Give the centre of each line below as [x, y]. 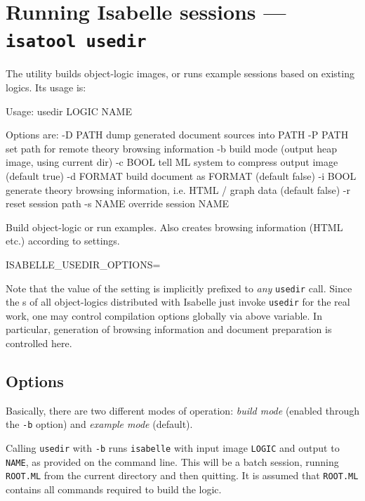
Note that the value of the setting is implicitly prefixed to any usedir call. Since [179, 288]
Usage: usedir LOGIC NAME [69, 111]
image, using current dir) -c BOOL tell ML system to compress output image [172, 162]
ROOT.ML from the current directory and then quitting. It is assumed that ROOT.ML [182, 475]
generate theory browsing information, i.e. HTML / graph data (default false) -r [178, 189]
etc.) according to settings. [63, 241]
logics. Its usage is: [46, 87]
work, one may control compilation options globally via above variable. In [164, 315]
